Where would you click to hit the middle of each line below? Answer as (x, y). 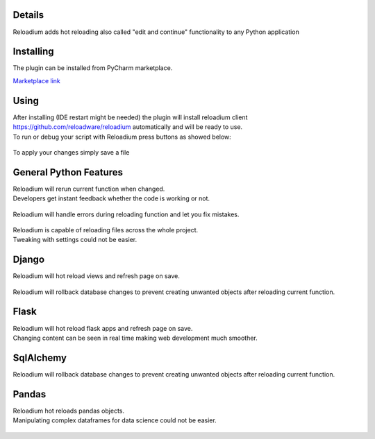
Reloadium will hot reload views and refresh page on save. (96, 276)
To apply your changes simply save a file (71, 152)
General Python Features (68, 172)
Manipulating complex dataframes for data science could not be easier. (115, 420)
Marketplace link (36, 80)
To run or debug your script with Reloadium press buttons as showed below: (122, 137)
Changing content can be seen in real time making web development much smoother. (135, 338)
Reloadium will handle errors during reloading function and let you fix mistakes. (126, 214)
